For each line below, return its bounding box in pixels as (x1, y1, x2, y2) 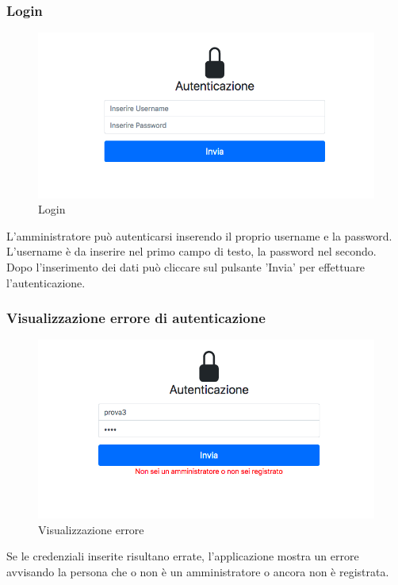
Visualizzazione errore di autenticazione (6, 308, 266, 328)
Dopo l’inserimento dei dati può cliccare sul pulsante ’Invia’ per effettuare (6, 258, 365, 275)
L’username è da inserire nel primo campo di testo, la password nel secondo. (6, 243, 377, 260)
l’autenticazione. (6, 274, 86, 291)
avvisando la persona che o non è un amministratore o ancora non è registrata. (6, 563, 389, 579)
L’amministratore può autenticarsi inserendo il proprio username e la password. (6, 227, 392, 244)
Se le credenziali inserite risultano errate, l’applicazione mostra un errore (6, 548, 359, 564)
